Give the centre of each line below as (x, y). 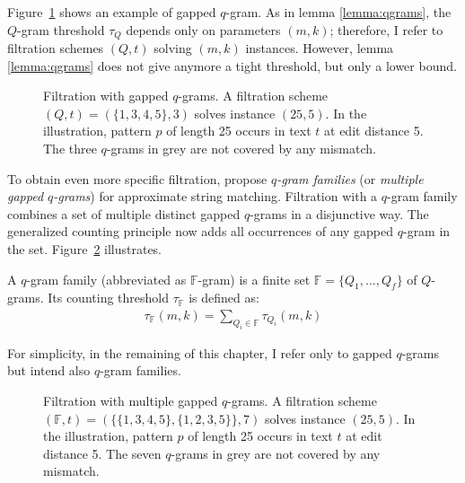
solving (173, 48)
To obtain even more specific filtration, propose (137, 178)
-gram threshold (61, 29)
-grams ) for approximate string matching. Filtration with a (215, 196)
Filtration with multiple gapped (131, 400)
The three (70, 149)
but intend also (49, 370)
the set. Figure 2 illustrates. (85, 248)
